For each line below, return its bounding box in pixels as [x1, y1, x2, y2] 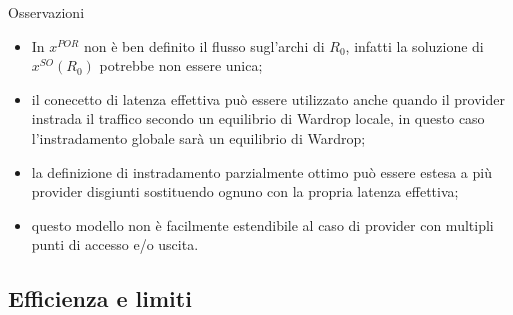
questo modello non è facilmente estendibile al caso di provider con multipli [31, 214, 494, 235]
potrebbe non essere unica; [99, 55, 263, 76]
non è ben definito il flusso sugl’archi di [83, 35, 325, 56]
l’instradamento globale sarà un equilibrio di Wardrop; [31, 127, 366, 148]
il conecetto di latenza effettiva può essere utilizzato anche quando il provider [31, 88, 505, 109]
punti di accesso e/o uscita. [31, 234, 199, 255]
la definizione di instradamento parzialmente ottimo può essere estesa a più [31, 161, 492, 182]
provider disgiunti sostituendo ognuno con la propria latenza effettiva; [31, 181, 459, 202]
